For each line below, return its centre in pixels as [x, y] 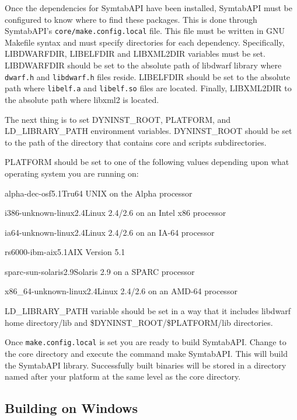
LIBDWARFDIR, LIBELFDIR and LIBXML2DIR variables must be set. [135, 54]
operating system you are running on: [72, 173]
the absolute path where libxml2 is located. [82, 99]
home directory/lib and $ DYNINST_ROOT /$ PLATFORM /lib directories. [139, 322]
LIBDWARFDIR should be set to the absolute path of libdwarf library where [143, 65]
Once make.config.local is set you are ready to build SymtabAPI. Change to [146, 342]
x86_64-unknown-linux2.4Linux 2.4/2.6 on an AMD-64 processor [121, 291]
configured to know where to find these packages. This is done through [131, 19]
